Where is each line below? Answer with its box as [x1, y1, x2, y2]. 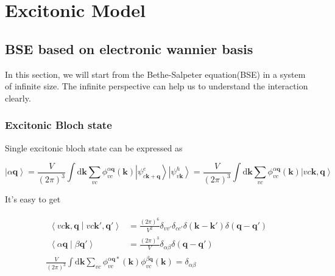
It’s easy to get [5, 193, 61, 205]
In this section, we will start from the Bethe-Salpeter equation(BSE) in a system [5, 67, 306, 80]
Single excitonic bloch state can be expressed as [5, 141, 183, 154]
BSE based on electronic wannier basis [5, 39, 253, 58]
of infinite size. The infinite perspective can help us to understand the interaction [5, 80, 308, 92]
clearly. [5, 91, 31, 104]
